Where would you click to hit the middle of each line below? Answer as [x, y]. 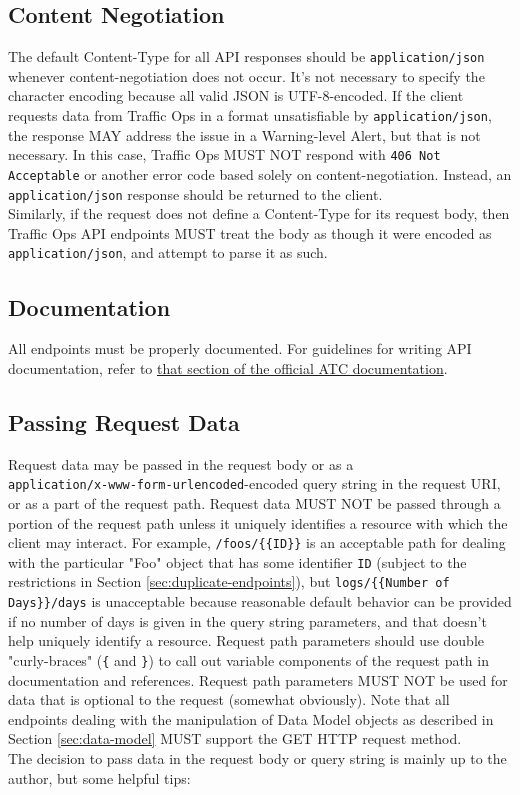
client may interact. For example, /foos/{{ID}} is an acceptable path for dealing [257, 542]
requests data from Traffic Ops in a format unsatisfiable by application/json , [250, 115]
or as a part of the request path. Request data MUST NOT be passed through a [254, 502]
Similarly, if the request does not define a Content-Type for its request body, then [259, 213]
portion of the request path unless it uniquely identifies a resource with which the [258, 522]
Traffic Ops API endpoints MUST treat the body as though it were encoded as [250, 232]
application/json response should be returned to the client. [195, 193]
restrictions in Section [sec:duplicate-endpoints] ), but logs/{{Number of [229, 581]
